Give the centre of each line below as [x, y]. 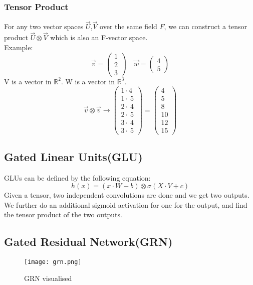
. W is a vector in [88, 81]
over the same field [129, 26]
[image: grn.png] [53, 262]
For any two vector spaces [44, 26]
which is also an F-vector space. [99, 37]
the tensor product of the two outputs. [63, 215]
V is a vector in [28, 81]
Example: [19, 47]
